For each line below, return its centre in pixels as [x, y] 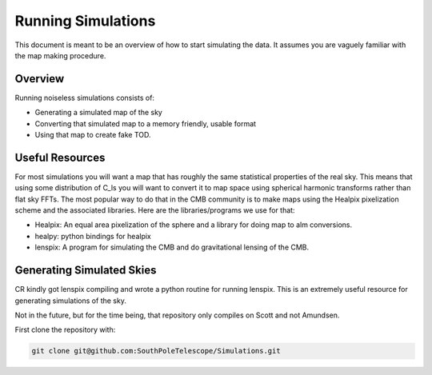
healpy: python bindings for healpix [93, 236]
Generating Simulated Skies [86, 271]
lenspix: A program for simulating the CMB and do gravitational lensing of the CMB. [172, 247]
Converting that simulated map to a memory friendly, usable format [145, 123]
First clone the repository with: [65, 330]
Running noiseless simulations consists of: [85, 98]
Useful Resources [60, 157]
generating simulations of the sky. [71, 301]
